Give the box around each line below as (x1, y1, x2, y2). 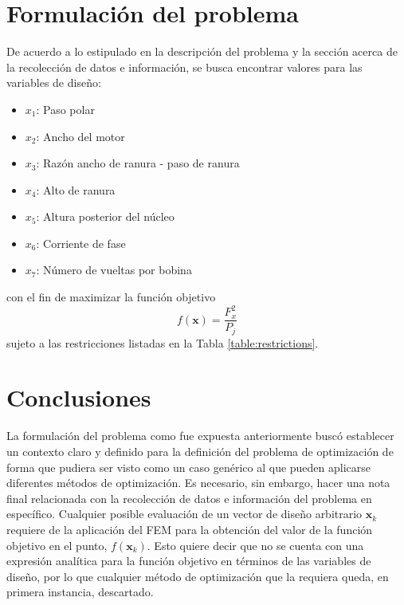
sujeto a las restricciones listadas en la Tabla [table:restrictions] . (6, 334, 319, 351)
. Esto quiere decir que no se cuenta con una (147, 536, 364, 553)
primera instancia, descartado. (6, 583, 154, 600)
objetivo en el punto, (6, 536, 108, 553)
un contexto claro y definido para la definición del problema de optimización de (6, 442, 394, 459)
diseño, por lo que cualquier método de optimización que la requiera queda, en (6, 568, 389, 584)
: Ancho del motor (36, 128, 125, 144)
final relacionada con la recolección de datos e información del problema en (6, 489, 372, 506)
